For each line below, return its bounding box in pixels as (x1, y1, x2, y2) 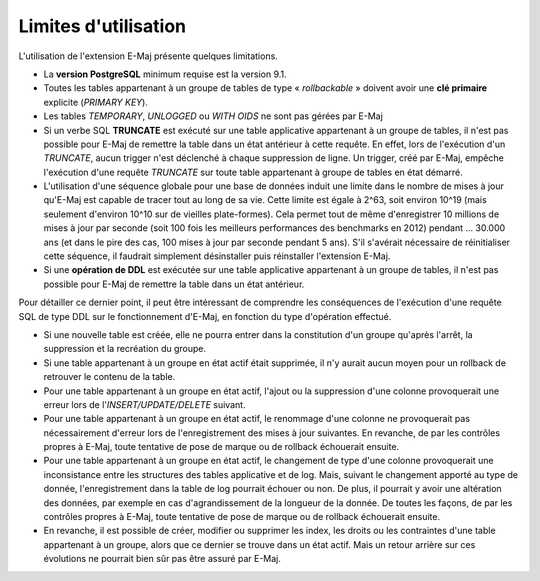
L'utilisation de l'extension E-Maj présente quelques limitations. (18, 50, 279, 62)
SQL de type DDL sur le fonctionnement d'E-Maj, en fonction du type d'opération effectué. (18, 310, 392, 322)
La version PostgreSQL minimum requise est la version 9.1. (43, 68, 287, 80)
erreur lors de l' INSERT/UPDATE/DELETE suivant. (43, 398, 246, 410)
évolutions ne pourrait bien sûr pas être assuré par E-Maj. (43, 553, 282, 565)
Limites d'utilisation (18, 15, 187, 37)
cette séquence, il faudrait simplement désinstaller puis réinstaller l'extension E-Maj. (43, 250, 391, 262)
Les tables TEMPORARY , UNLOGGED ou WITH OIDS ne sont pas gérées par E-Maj (43, 110, 384, 122)
